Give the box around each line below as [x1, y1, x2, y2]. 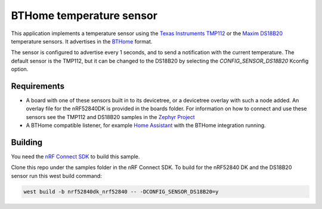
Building [11, 138, 43, 147]
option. [11, 65, 29, 73]
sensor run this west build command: [11, 172, 103, 179]
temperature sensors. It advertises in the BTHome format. [11, 38, 153, 45]
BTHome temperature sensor [11, 9, 158, 22]
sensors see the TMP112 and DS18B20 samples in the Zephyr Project [26, 113, 195, 120]
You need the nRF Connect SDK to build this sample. [11, 153, 140, 160]
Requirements [11, 81, 65, 91]
